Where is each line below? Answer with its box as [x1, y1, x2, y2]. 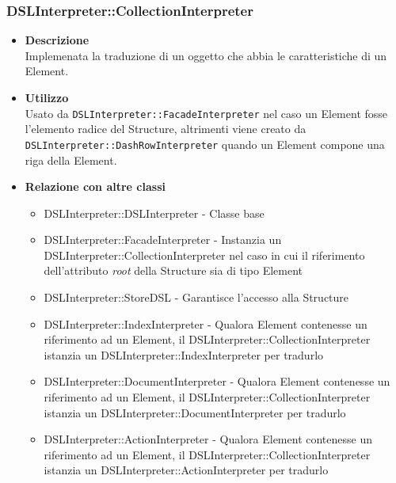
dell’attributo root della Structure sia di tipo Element [44, 262, 303, 279]
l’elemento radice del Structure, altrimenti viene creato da [25, 120, 307, 137]
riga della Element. [25, 151, 117, 168]
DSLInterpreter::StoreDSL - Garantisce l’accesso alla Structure [44, 289, 349, 306]
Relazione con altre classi [25, 178, 166, 195]
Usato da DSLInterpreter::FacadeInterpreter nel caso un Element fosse [25, 105, 388, 121]
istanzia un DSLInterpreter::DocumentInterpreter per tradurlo [44, 404, 346, 420]
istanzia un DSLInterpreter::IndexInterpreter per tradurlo [44, 346, 324, 363]
